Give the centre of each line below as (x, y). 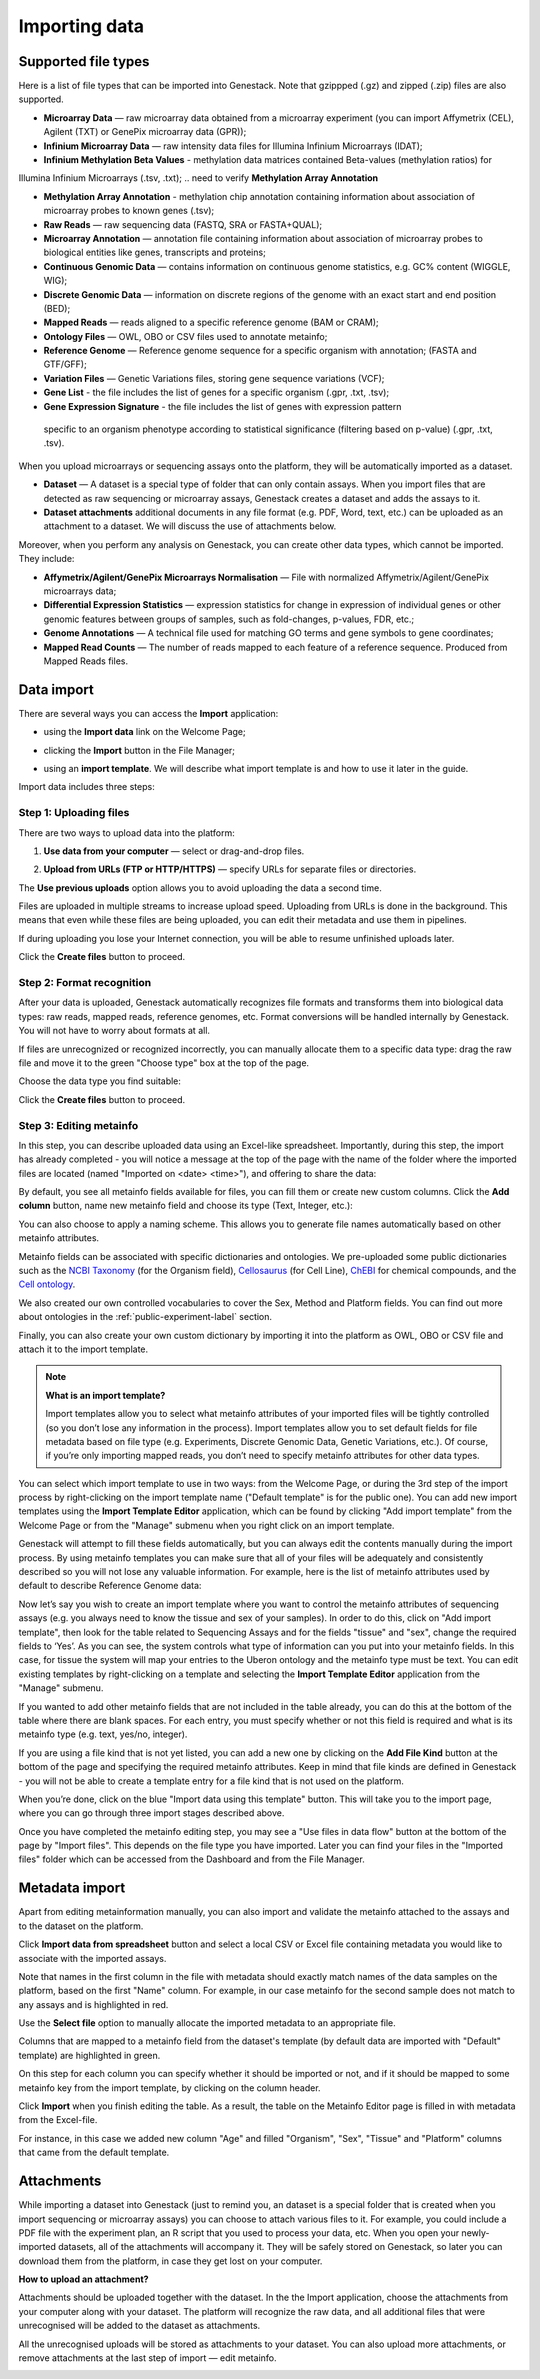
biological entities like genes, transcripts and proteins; (155, 252)
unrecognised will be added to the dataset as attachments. (139, 2326)
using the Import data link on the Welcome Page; (144, 732)
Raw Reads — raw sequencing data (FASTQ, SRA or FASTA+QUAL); (183, 224)
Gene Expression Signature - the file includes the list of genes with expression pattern (222, 406)
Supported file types (84, 61)
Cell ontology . (47, 1284)
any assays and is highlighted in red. (93, 2004)
